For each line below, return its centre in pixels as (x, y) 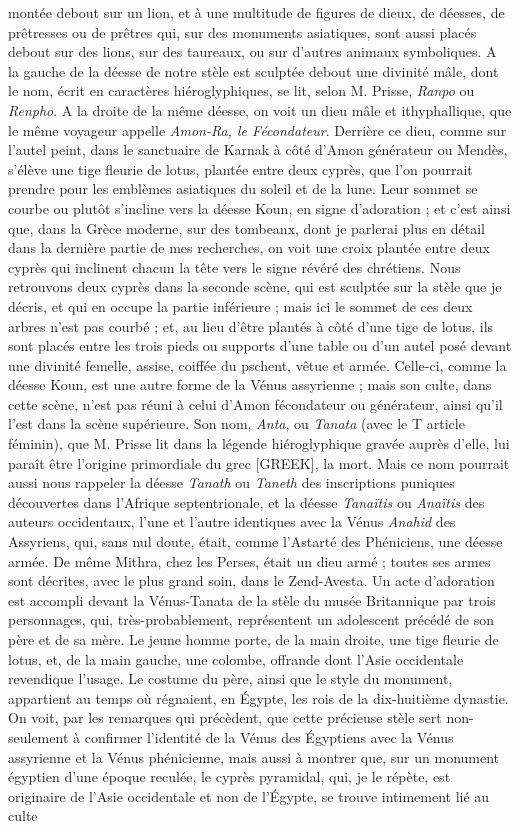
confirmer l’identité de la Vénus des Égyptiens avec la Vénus (269, 736)
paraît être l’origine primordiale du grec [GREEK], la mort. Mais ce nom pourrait (259, 462)
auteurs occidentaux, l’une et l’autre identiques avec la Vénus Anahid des (232, 521)
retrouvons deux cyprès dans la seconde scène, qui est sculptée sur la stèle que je (255, 286)
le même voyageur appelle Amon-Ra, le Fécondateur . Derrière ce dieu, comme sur (257, 129)
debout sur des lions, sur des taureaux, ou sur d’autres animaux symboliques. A (252, 51)
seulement (38, 736)
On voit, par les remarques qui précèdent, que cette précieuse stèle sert (225, 717)
